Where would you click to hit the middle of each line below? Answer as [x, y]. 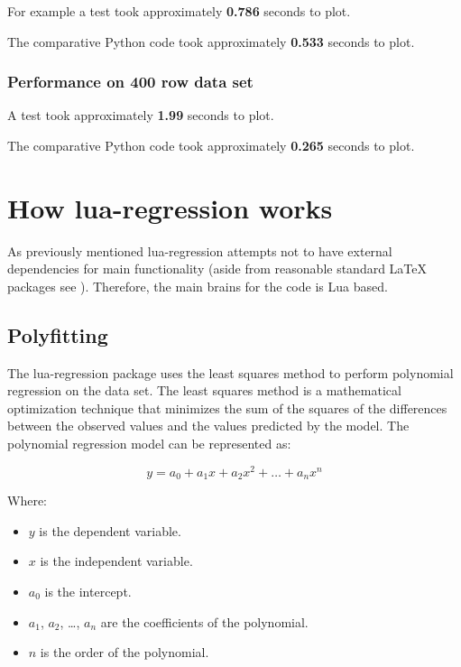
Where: [27, 500]
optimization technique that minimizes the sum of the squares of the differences [227, 408]
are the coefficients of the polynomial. [204, 621]
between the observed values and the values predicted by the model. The [208, 426]
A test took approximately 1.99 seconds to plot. [141, 115]
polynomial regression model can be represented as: [149, 444]
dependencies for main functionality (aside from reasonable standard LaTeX [217, 269]
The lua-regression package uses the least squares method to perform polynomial [230, 372]
